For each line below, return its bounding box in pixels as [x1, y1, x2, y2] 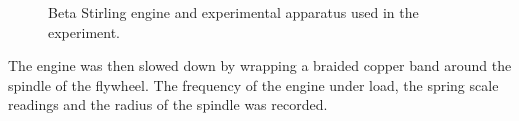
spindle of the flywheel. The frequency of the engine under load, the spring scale [8, 74, 499, 95]
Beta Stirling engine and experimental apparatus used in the [48, 2, 419, 22]
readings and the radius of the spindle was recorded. [8, 94, 328, 115]
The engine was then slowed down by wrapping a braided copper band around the [8, 55, 512, 76]
